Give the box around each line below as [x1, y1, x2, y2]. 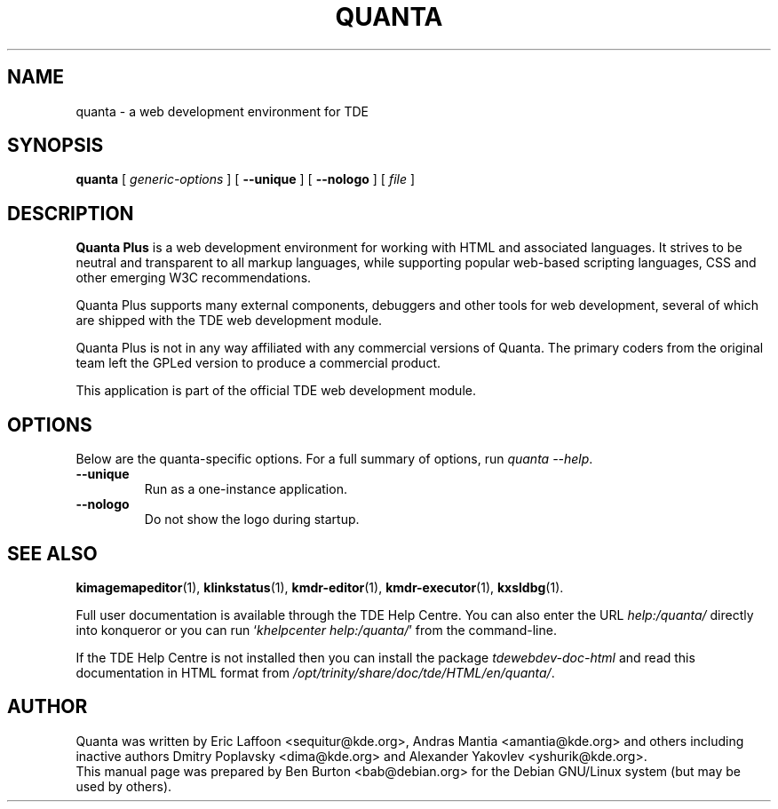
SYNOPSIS [7, 134, 104, 157]
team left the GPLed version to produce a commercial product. [75, 355, 441, 371]
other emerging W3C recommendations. [75, 270, 312, 286]
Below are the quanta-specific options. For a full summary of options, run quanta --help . [75, 451, 593, 467]
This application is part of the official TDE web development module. [75, 383, 476, 399]
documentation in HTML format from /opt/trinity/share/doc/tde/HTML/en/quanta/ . [75, 664, 555, 680]
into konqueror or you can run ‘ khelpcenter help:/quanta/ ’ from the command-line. [75, 622, 557, 638]
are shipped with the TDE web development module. [75, 313, 383, 329]
